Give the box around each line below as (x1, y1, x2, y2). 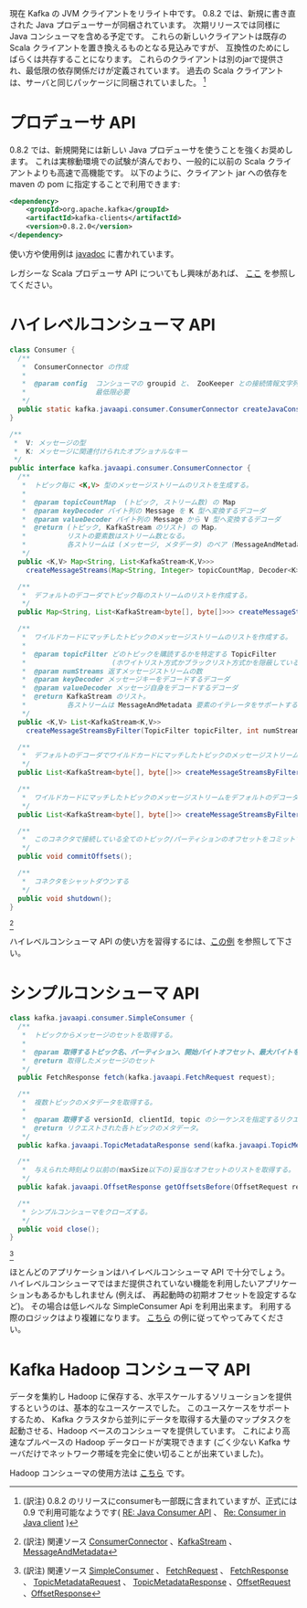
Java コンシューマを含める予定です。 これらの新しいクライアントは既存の (9, 31, 288, 41)
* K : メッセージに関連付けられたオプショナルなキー (13, 447, 188, 456)
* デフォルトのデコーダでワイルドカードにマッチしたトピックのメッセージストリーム (21, 751, 300, 760)
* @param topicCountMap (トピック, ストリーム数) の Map (21, 497, 236, 507)
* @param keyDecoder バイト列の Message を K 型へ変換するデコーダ (21, 506, 267, 515)
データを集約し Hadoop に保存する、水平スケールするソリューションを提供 (9, 1391, 292, 1402)
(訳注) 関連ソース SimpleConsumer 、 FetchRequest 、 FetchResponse (22, 1565, 290, 1576)
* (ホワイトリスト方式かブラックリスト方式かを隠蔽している (21, 658, 300, 667)
